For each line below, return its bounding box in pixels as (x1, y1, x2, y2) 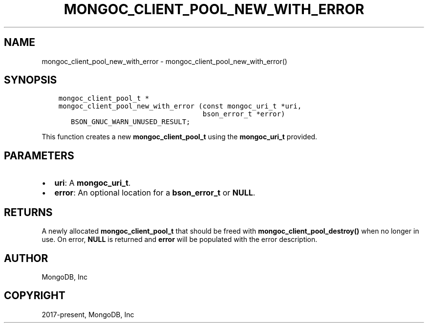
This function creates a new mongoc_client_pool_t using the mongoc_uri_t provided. (42, 132, 318, 141)
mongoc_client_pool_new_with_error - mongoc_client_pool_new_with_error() (42, 57, 287, 65)
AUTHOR (4, 252, 48, 264)
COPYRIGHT (4, 289, 65, 302)
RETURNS (4, 206, 53, 218)
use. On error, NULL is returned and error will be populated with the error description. (42, 235, 318, 244)
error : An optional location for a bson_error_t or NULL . (54, 188, 256, 198)
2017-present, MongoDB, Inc (42, 310, 134, 319)
